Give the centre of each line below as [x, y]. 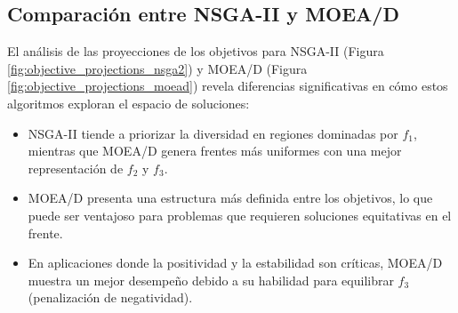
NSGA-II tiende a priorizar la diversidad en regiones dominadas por [213, 133]
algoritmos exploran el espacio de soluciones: [129, 103]
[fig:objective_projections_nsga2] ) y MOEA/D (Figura [157, 68]
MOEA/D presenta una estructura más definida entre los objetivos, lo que [230, 198]
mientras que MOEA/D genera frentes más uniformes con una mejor [215, 151]
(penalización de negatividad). [110, 297]
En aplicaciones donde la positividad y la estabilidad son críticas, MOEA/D [235, 263]
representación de [76, 168]
